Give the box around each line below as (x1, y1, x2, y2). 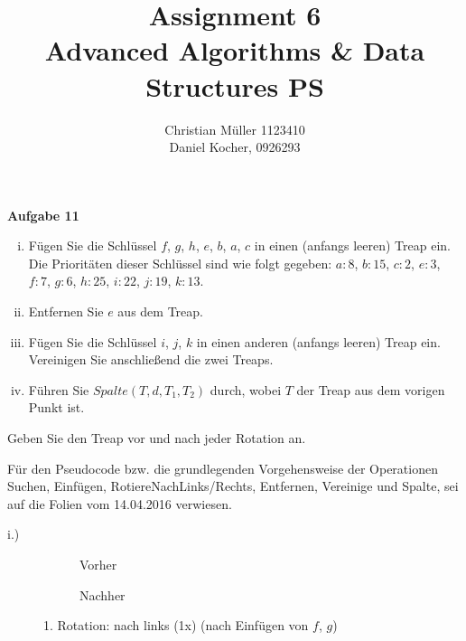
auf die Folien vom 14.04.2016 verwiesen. (7, 494, 232, 513)
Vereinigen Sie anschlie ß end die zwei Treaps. (28, 350, 274, 369)
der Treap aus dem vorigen (296, 380, 445, 399)
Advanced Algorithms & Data (44, 32, 425, 69)
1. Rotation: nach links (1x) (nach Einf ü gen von (43, 616, 309, 635)
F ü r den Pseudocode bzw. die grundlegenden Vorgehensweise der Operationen (7, 458, 438, 477)
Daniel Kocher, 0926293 (169, 137, 301, 156)
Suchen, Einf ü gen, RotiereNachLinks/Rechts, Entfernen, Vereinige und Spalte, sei (7, 476, 459, 495)
